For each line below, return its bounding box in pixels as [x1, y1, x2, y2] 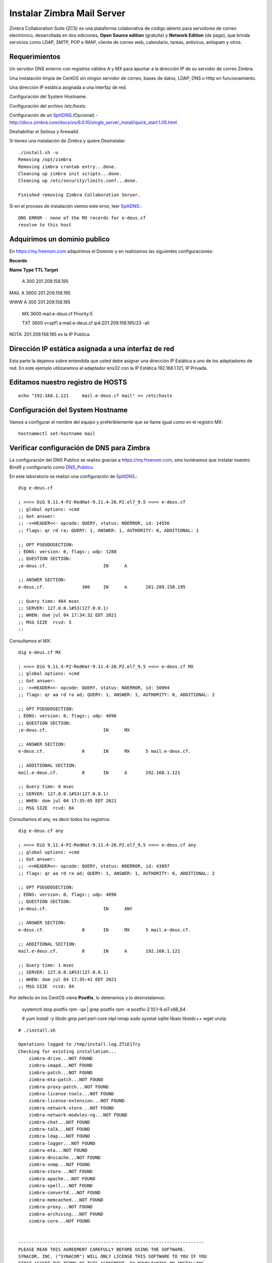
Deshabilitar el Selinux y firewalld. [9, 128, 80, 134]
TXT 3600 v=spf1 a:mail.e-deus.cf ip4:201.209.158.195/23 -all [22, 320, 150, 326]
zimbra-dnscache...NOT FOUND [28, 1154, 101, 1160]
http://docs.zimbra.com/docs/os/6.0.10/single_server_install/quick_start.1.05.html [9, 119, 177, 125]
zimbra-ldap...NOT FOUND [28, 1133, 90, 1139]
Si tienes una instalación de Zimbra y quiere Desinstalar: [9, 138, 126, 144]
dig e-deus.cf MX [18, 649, 61, 655]
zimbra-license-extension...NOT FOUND [28, 1098, 125, 1104]
